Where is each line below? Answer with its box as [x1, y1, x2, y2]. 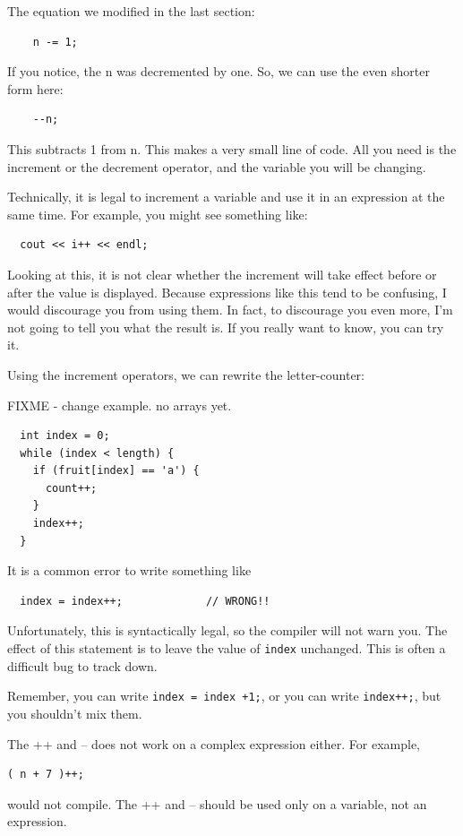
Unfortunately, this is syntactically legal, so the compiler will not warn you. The [7, 621, 448, 640]
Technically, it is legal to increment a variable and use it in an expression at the [7, 187, 445, 206]
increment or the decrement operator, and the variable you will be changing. [7, 157, 426, 176]
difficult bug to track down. [7, 656, 158, 675]
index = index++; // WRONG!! [20, 594, 270, 608]
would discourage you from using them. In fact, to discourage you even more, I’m [7, 300, 453, 319]
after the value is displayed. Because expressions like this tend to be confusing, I [7, 282, 447, 301]
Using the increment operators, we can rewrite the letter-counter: [7, 365, 364, 384]
